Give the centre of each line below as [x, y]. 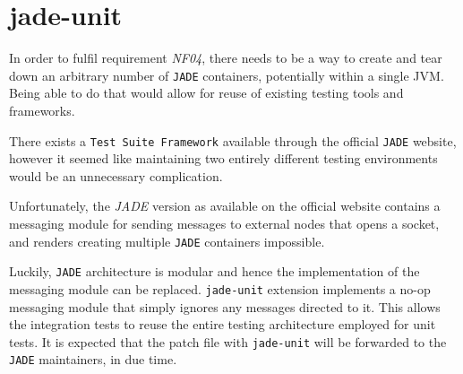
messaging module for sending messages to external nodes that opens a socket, [224, 223]
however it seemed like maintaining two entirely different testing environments [223, 158]
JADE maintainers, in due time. [93, 359]
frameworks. [42, 110]
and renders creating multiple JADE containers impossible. [167, 241]
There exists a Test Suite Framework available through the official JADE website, [233, 140]
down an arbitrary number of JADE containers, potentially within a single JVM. [227, 75]
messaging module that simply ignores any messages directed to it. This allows [225, 306]
